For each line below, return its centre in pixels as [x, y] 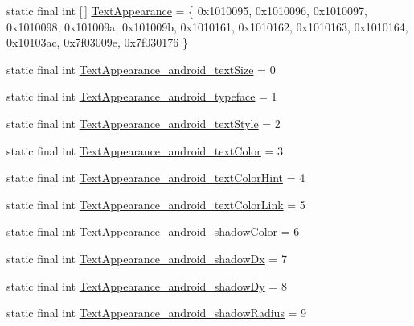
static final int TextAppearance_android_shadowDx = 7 [147, 258]
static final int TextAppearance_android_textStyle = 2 [143, 123]
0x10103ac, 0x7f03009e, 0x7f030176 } [97, 42]
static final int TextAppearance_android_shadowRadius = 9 [157, 313]
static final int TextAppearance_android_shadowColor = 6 [153, 231]
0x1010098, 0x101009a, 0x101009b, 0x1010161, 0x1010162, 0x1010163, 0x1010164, [207, 26]
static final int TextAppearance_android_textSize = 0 [141, 69]
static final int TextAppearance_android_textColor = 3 [145, 150]
